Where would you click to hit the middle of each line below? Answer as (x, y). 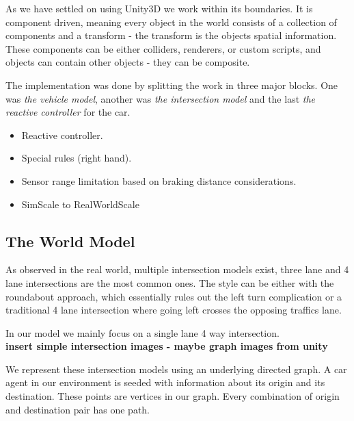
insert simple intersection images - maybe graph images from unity (167, 346)
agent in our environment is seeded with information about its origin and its (165, 382)
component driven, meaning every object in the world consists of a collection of (171, 22)
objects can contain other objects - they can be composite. (128, 62)
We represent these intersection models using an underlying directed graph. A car (176, 369)
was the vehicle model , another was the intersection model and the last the (161, 98)
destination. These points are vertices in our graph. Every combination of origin (173, 396)
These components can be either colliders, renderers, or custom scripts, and (163, 48)
